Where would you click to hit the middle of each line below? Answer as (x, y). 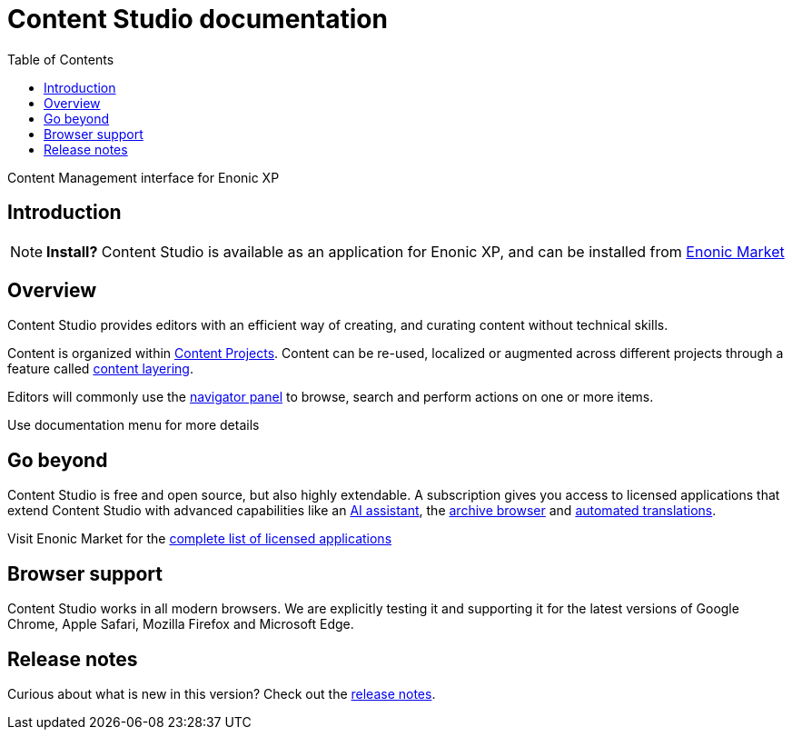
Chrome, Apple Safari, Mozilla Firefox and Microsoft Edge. (181, 624)
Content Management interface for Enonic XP (144, 177)
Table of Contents (61, 59)
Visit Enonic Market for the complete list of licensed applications (200, 539)
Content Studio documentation (198, 19)
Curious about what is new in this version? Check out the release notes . (222, 693)
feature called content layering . (100, 369)
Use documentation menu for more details (134, 425)
